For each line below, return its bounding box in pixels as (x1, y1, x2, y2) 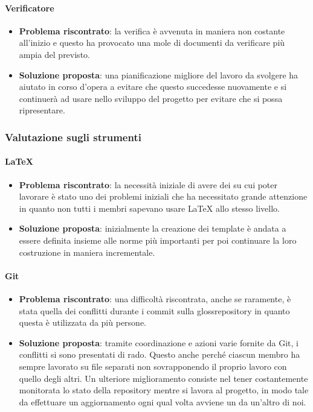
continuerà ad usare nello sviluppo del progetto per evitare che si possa (19, 92, 283, 104)
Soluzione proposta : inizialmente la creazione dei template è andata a (19, 222, 286, 235)
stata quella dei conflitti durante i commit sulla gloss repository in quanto (19, 304, 290, 317)
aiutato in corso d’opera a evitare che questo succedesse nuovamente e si (19, 80, 287, 93)
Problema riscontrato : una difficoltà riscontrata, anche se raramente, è (19, 292, 291, 305)
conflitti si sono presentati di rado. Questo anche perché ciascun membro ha (19, 348, 300, 361)
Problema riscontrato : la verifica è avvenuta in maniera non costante (19, 24, 285, 37)
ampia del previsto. (19, 48, 90, 60)
